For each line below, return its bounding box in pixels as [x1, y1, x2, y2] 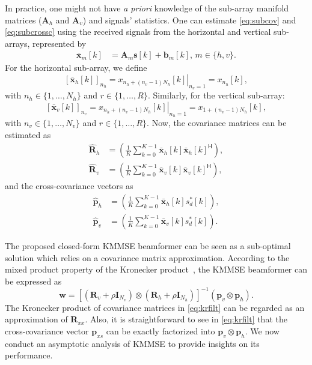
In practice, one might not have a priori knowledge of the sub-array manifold [5, 2, 289, 14]
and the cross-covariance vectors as [5, 179, 133, 192]
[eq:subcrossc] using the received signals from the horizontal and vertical [5, 25, 271, 38]
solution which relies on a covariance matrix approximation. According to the [5, 251, 290, 264]
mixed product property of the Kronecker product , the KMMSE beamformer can [5, 263, 308, 276]
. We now [245, 324, 280, 337]
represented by [32, 37, 87, 49]
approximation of [5, 313, 68, 325]
